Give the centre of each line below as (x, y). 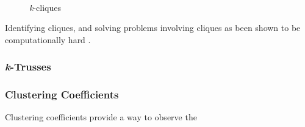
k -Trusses (28, 67)
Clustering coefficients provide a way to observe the (101, 117)
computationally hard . (48, 39)
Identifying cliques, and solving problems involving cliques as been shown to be (153, 28)
